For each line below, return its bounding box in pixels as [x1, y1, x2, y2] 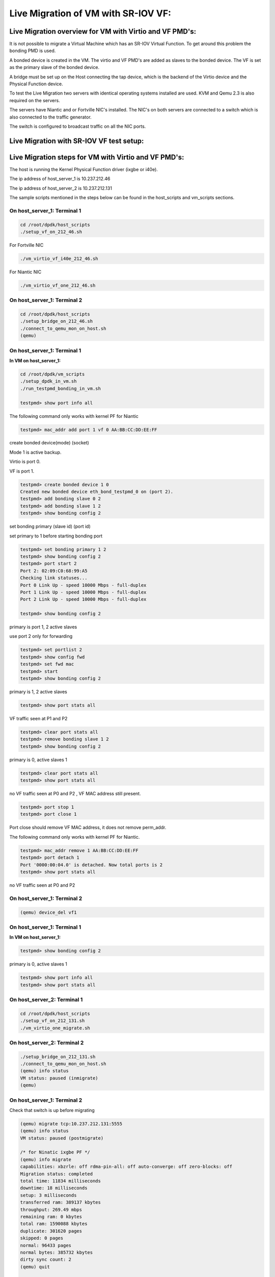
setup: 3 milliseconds [20, 1192, 77, 1198]
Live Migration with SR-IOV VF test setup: [9, 136, 144, 145]
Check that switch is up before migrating [9, 1107, 95, 1113]
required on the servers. [9, 97, 61, 103]
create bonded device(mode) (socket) [9, 440, 89, 446]
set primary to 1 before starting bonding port [9, 533, 103, 539]
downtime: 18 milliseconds [20, 1185, 88, 1191]
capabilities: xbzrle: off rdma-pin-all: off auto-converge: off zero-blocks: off [20, 1164, 233, 1170]
